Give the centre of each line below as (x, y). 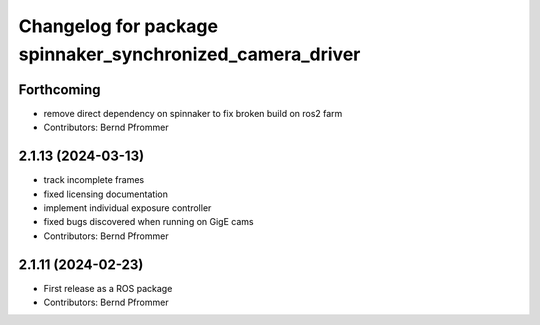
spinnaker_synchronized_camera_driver (189, 54)
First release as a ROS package (108, 288)
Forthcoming (59, 89)
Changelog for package (118, 26)
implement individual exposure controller (127, 207)
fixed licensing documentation (106, 194)
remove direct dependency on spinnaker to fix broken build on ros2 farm (193, 113)
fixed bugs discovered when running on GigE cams (148, 222)
